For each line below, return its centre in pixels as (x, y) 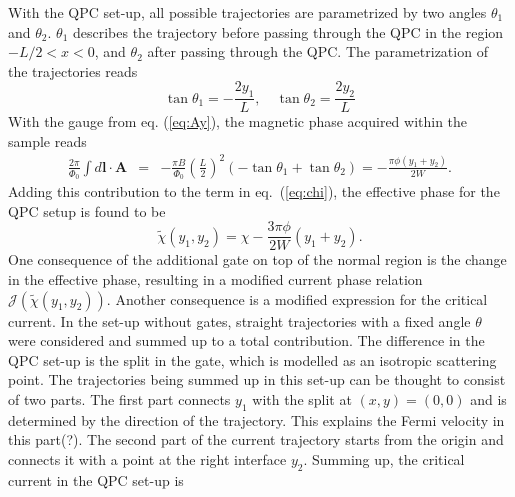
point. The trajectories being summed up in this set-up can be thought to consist (257, 379)
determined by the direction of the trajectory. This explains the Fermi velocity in (256, 419)
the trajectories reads (73, 70)
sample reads (47, 140)
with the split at (302, 398)
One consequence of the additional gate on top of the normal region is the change (257, 259)
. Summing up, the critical (384, 458)
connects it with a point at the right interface (147, 458)
